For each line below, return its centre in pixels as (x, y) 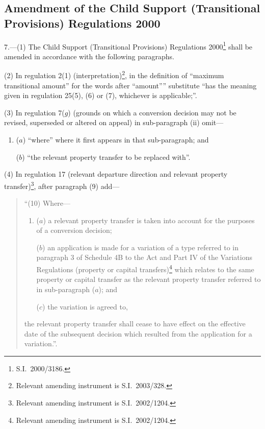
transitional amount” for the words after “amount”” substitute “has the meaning (130, 85)
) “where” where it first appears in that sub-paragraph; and (116, 140)
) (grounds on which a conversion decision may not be (152, 112)
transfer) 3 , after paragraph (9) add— (62, 185)
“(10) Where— (47, 203)
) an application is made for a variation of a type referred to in (140, 247)
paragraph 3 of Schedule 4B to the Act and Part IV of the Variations (144, 257)
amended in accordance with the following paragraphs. (89, 56)
